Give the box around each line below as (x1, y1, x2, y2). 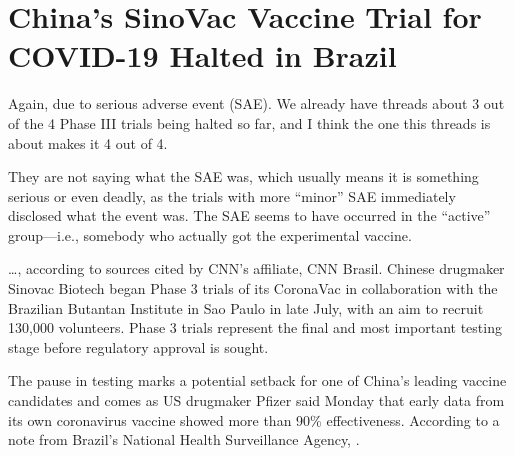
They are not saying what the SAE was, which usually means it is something (8, 166, 479, 187)
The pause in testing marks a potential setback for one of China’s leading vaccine (8, 370, 507, 391)
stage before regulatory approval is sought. (8, 336, 269, 357)
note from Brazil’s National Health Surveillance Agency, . (8, 429, 360, 450)
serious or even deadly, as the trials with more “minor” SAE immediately (8, 185, 456, 206)
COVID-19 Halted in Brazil (8, 35, 397, 76)
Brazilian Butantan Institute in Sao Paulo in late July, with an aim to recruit (8, 297, 484, 318)
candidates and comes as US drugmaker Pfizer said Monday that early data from (8, 390, 505, 411)
